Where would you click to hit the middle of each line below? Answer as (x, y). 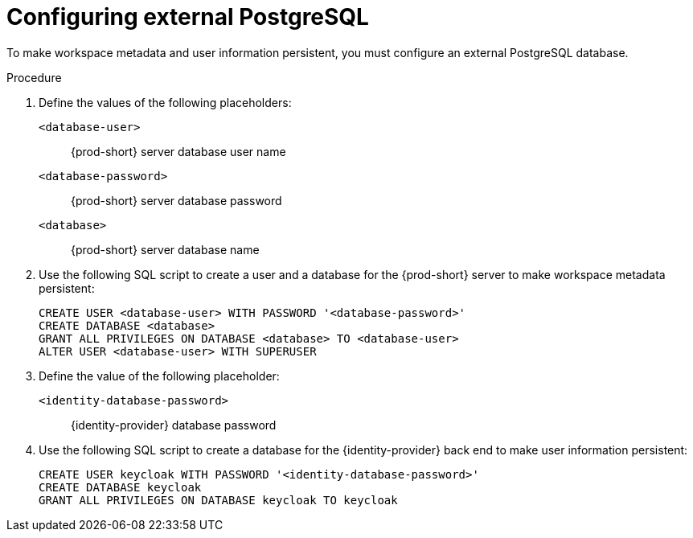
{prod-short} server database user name (178, 151)
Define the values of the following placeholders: (165, 102)
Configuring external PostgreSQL (188, 17)
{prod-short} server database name (165, 249)
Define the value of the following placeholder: (159, 376)
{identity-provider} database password (174, 425)
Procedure (34, 77)
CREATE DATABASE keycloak (120, 487)
